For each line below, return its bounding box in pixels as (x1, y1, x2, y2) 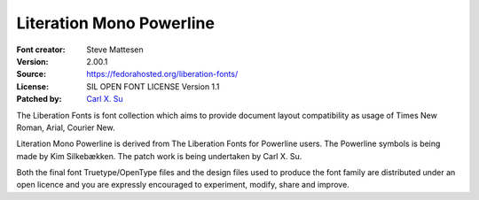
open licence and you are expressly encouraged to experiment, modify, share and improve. (16, 180, 349, 190)
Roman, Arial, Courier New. (16, 122, 115, 133)
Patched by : (16, 94, 62, 104)
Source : (16, 69, 47, 80)
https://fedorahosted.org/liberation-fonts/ (86, 69, 239, 80)
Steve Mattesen (86, 44, 144, 55)
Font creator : (16, 44, 66, 55)
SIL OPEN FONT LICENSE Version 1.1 (86, 81, 220, 92)
